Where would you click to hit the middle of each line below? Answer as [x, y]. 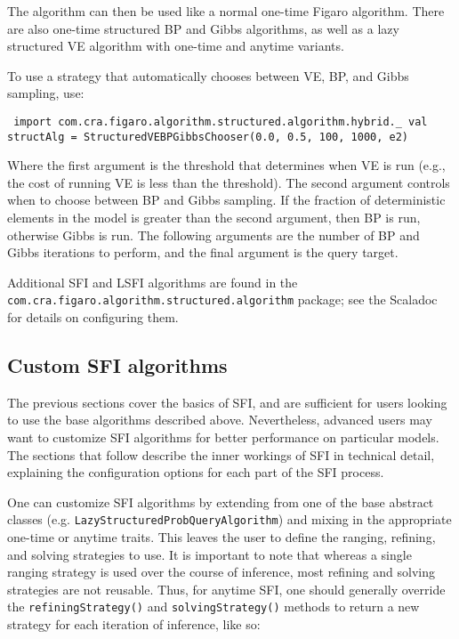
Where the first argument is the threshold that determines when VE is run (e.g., [226, 165]
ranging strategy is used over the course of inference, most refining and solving [221, 572]
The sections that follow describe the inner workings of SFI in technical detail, [221, 454]
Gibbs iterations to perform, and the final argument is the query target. [203, 252]
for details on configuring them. [93, 317]
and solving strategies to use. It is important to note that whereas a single [209, 554]
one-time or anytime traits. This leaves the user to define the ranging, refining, [221, 537]
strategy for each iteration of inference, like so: [134, 624]
